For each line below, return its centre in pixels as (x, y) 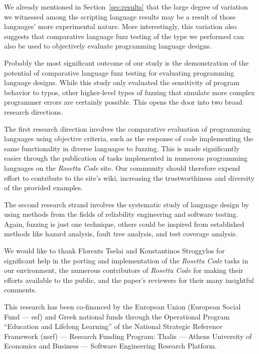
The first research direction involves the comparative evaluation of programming (127, 128)
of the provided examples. (44, 188)
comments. (21, 290)
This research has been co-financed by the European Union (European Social (122, 307)
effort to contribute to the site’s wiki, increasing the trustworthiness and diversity (129, 178)
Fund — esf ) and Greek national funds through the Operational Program (117, 316)
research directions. (34, 111)
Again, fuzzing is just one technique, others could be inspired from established (124, 224)
